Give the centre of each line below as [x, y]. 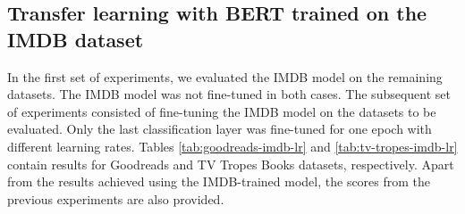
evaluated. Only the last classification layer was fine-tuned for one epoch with [220, 129]
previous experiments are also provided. [116, 198]
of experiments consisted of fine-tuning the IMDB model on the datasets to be [222, 111]
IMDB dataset [76, 39]
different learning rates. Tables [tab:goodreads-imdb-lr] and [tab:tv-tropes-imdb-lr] [232, 146]
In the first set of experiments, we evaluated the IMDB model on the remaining [225, 76]
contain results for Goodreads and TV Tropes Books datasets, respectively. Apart [231, 164]
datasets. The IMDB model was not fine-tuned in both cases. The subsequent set [229, 94]
